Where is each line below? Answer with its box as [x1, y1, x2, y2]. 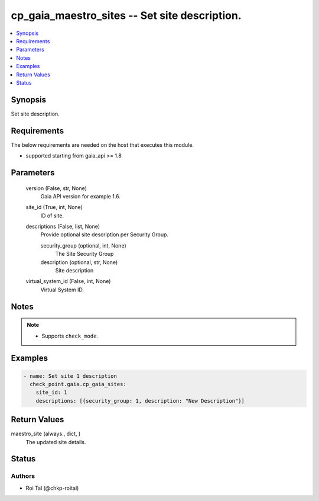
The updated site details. [25, 438, 86, 445]
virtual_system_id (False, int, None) [25, 278, 111, 285]
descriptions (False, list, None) [25, 223, 100, 230]
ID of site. [40, 212, 64, 219]
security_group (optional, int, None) [40, 242, 126, 249]
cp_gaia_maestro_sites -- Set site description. [11, 9, 242, 22]
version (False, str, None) [25, 184, 87, 192]
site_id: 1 [35, 389, 67, 396]
